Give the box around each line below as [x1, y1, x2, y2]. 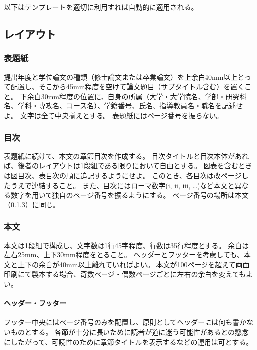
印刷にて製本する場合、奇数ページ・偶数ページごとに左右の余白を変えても [4, 269, 246, 279]
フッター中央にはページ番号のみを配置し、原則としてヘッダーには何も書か [4, 317, 247, 327]
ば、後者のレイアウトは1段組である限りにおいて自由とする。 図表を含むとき [4, 160, 252, 171]
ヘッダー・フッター [4, 298, 66, 308]
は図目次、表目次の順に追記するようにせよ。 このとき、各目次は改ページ [4, 170, 242, 180]
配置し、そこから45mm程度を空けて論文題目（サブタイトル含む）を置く [10, 81, 245, 92]
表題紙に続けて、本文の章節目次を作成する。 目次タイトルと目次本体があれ [4, 150, 249, 161]
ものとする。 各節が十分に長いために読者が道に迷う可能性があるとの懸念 [10, 326, 249, 337]
